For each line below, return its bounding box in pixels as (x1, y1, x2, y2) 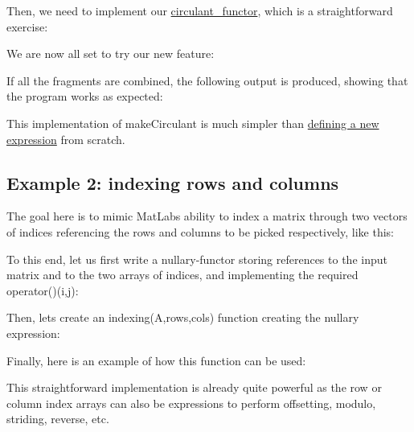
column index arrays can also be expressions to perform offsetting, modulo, (6, 394, 376, 411)
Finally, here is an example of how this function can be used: (6, 352, 306, 368)
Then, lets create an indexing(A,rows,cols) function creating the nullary (6, 309, 359, 326)
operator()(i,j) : (6, 282, 79, 298)
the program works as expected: (6, 88, 163, 105)
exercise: (6, 18, 48, 35)
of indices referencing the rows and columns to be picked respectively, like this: (6, 223, 394, 240)
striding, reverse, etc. (6, 410, 109, 427)
